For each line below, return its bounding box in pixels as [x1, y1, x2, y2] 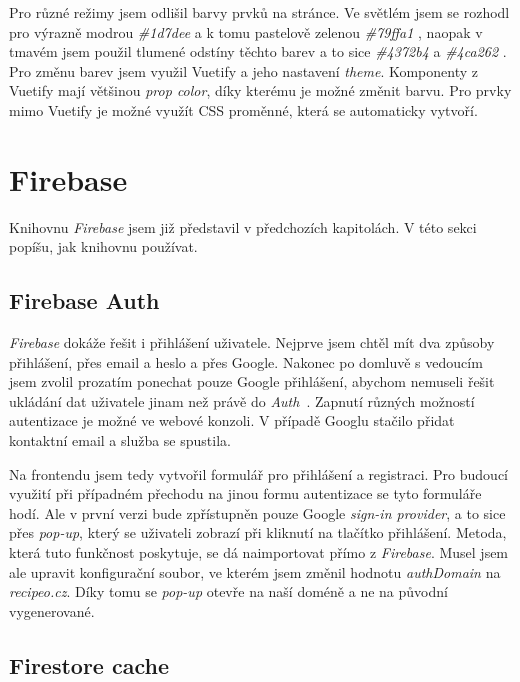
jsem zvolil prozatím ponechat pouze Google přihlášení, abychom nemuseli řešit [9, 371, 495, 392]
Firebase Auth [9, 285, 160, 316]
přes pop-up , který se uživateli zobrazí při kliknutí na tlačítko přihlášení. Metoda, [9, 522, 507, 543]
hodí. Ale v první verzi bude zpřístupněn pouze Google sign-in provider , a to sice [9, 502, 506, 523]
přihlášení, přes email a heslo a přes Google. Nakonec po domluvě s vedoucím [9, 351, 483, 372]
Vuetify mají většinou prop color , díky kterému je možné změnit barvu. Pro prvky [9, 80, 512, 101]
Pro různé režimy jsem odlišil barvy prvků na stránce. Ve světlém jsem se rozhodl [9, 2, 510, 22]
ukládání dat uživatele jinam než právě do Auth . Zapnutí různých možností [9, 390, 475, 411]
